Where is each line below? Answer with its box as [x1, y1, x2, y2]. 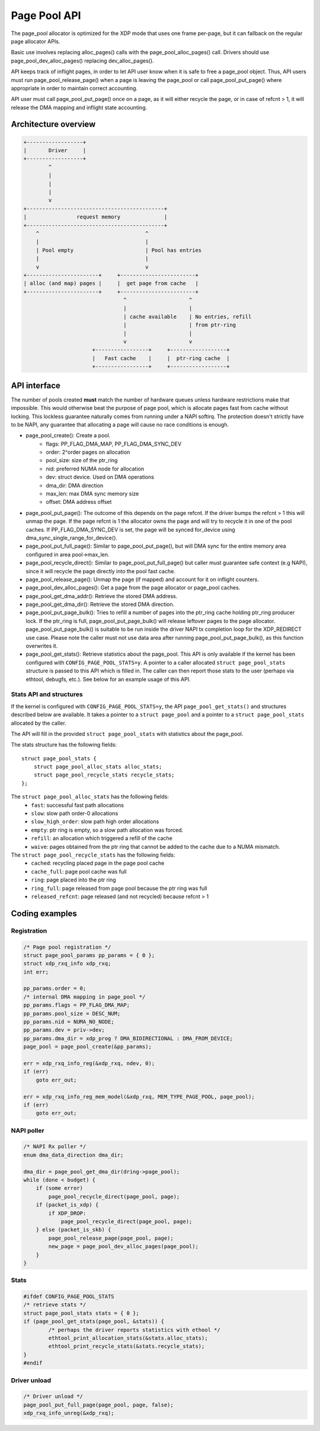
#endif [23, 1360, 43, 1366]
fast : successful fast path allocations [31, 801, 124, 808]
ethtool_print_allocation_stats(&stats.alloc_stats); [48, 1335, 208, 1342]
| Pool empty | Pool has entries [36, 247, 202, 254]
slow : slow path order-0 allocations [31, 810, 119, 817]
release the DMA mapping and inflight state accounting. [11, 104, 148, 111]
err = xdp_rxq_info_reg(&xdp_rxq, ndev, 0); [23, 1060, 155, 1066]
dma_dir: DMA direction [46, 482, 104, 489]
